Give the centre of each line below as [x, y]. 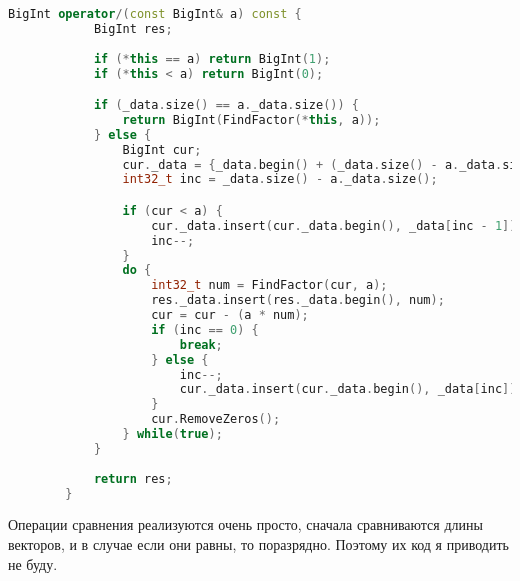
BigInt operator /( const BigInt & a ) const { [155, 14]
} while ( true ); [172, 434]
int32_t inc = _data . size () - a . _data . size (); [280, 179]
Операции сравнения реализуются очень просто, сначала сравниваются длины [245, 524]
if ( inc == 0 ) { [205, 329]
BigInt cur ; [162, 149]
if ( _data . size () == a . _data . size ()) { [226, 105]
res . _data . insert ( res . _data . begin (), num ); [298, 300]
